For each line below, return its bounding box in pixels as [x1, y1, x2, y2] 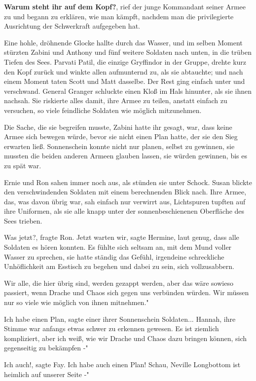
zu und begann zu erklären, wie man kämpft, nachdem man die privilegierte [4, 11, 234, 21]
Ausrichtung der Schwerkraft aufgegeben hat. [4, 21, 140, 31]
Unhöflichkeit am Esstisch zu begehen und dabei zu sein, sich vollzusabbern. [4, 261, 234, 271]
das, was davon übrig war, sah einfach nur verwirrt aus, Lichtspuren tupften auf [4, 196, 246, 206]
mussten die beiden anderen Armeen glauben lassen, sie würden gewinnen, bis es [4, 151, 247, 161]
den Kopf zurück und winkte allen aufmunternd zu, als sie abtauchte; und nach [4, 66, 243, 76]
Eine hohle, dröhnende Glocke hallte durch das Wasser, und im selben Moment [4, 37, 243, 47]
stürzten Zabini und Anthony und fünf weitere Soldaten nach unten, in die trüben [4, 47, 252, 57]
